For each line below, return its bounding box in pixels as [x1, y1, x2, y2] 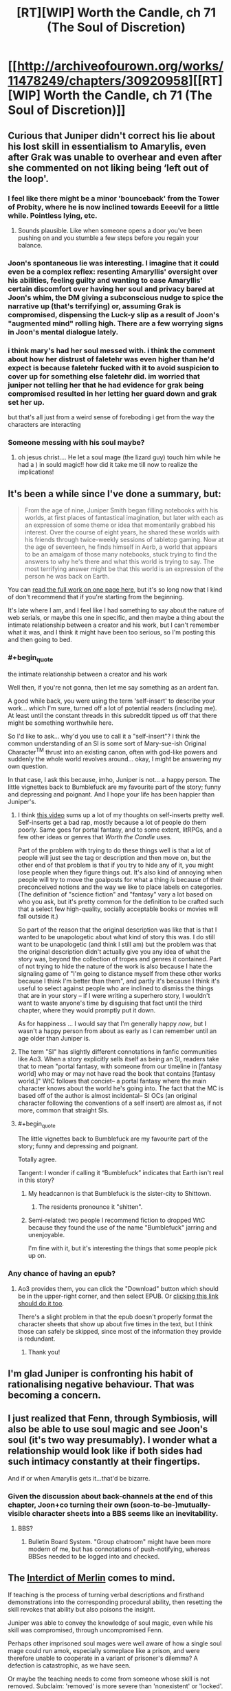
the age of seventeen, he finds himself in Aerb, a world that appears [24, 543, 218, 551]
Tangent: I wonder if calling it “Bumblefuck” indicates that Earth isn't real [17, 1169, 224, 1177]
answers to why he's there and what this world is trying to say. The [24, 557, 214, 566]
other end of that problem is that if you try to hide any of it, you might [17, 861, 214, 870]
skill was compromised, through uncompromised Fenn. [8, 1625, 164, 1634]
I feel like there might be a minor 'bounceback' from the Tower [8, 193, 220, 203]
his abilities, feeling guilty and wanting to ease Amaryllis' [8, 275, 203, 285]
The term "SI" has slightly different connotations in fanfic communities [17, 1048, 217, 1056]
